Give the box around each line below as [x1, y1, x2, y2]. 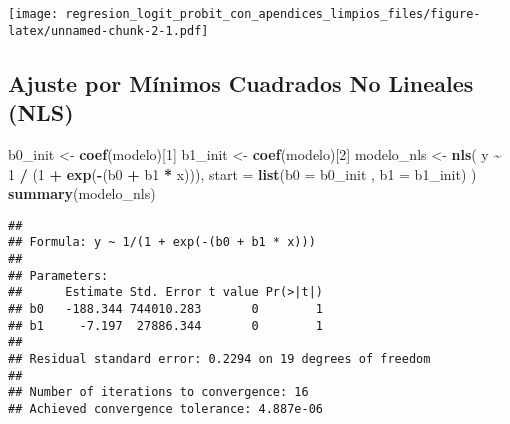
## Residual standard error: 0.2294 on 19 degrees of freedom [8, 351, 431, 366]
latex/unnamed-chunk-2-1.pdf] [8, 23, 209, 38]
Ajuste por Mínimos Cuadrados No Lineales [8, 67, 474, 98]
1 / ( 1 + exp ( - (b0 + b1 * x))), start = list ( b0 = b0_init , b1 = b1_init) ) [8, 163, 477, 184]
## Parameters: [8, 268, 109, 283]
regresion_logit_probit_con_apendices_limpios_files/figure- [65, 7, 481, 21]
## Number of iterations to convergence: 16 [8, 385, 309, 400]
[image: [8, 7, 59, 21]
